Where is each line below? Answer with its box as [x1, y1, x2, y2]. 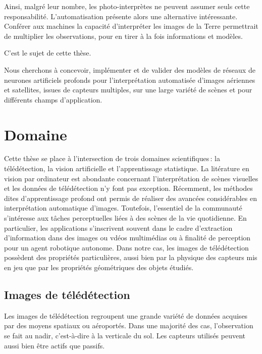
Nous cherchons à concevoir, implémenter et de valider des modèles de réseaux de [4, 64, 255, 75]
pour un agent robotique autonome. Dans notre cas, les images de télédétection [4, 242, 249, 252]
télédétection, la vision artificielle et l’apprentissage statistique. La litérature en [4, 163, 249, 174]
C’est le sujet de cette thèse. [4, 47, 91, 58]
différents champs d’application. [4, 94, 102, 105]
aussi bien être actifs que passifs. [4, 340, 105, 350]
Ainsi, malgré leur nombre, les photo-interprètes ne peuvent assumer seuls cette [4, 1, 250, 11]
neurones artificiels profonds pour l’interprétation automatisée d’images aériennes [4, 74, 255, 85]
